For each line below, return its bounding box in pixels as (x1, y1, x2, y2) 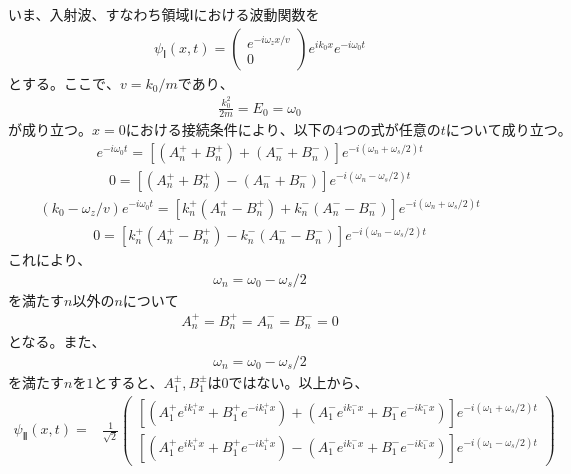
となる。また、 (8, 331, 106, 352)
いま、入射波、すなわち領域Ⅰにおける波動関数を (8, 4, 320, 24)
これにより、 (8, 249, 92, 270)
